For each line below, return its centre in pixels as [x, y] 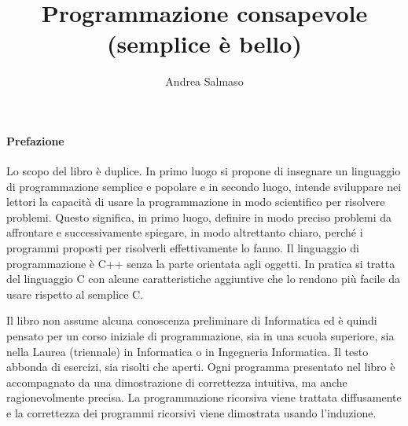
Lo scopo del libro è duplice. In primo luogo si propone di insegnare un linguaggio [204, 171]
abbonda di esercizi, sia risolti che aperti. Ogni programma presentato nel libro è [201, 367]
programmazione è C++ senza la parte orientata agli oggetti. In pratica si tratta [201, 263]
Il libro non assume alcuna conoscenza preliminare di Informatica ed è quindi [192, 320]
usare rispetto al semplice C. [75, 294]
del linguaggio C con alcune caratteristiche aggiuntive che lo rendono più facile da [204, 279]
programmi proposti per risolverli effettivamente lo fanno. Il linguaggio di [183, 248]
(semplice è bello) [204, 44]
